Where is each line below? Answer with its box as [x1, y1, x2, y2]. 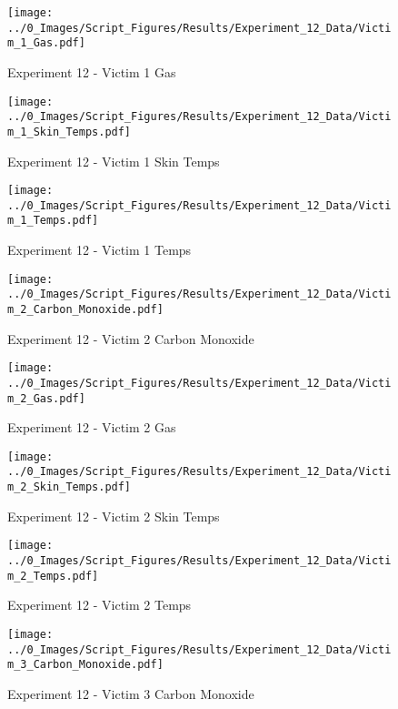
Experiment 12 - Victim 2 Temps [7, 595, 192, 614]
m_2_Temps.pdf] [7, 569, 99, 582]
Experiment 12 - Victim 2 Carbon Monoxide [7, 329, 254, 348]
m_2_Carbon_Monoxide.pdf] [7, 303, 164, 316]
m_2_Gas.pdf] [7, 391, 85, 405]
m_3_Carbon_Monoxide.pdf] [7, 658, 164, 672]
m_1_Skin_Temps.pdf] [7, 125, 132, 138]
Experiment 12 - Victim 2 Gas [7, 418, 176, 437]
